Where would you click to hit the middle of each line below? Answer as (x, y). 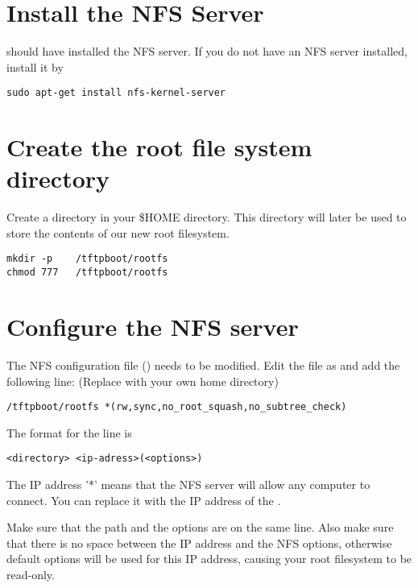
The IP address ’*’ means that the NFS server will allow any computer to (188, 484)
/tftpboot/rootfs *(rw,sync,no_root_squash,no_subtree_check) (177, 407)
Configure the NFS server (153, 326)
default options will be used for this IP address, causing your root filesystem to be (209, 559)
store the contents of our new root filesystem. (118, 232)
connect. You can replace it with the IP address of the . (144, 500)
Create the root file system (159, 147)
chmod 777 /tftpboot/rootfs (87, 273)
